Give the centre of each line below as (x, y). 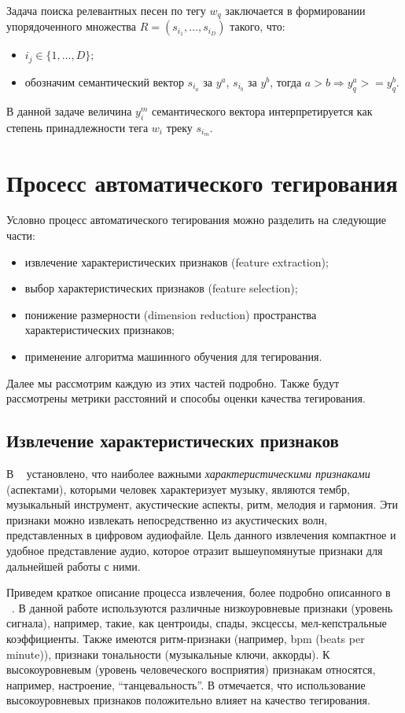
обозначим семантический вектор (104, 81)
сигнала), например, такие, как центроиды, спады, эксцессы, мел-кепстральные (197, 623)
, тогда (286, 81)
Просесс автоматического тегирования (202, 182)
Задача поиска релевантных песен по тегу (106, 10)
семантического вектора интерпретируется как (262, 110)
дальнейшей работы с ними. (74, 566)
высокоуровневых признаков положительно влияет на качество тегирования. (188, 700)
